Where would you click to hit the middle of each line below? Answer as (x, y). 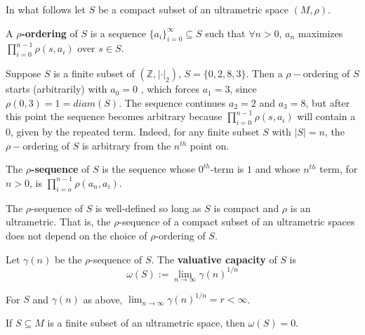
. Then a (264, 73)
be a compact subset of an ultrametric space (193, 9)
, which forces (170, 89)
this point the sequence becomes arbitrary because (114, 116)
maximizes (320, 33)
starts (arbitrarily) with (57, 89)
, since (243, 89)
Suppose (24, 73)
